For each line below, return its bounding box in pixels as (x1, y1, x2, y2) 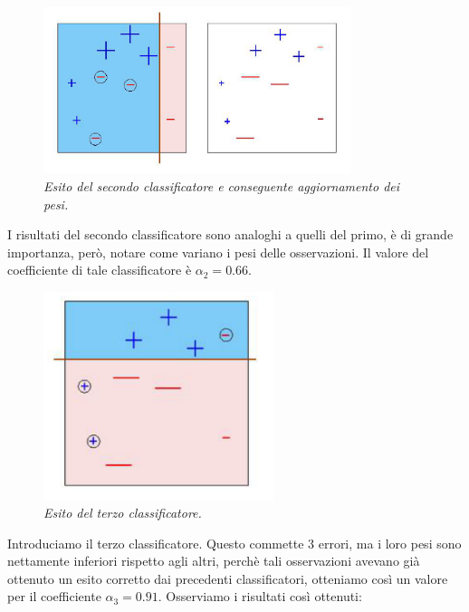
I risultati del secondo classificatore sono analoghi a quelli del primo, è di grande (7, 225, 454, 244)
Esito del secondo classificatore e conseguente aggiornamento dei (43, 176, 400, 195)
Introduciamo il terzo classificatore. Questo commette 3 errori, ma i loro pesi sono (7, 533, 462, 552)
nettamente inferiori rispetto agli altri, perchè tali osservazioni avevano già (7, 551, 420, 570)
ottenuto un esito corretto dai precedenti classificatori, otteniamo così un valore (7, 568, 448, 588)
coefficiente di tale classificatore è (7, 260, 192, 279)
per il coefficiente (7, 587, 101, 606)
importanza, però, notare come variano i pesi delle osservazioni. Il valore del (7, 242, 429, 261)
